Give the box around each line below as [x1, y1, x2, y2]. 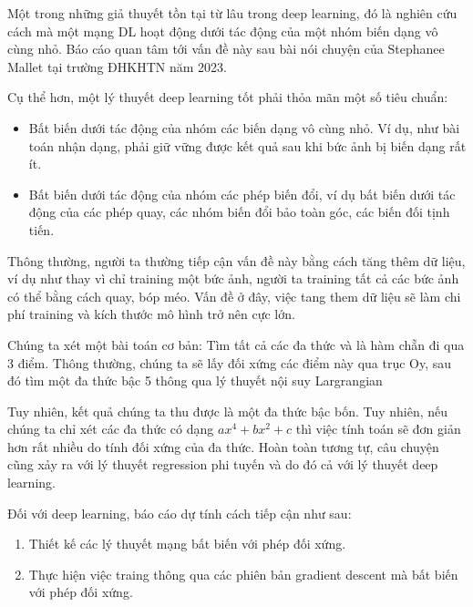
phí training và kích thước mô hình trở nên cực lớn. [7, 304, 295, 324]
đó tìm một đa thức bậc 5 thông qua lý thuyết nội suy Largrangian [7, 371, 383, 390]
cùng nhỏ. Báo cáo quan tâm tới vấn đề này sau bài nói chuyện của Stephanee [7, 39, 445, 58]
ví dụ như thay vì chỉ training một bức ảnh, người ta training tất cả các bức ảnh [7, 269, 459, 288]
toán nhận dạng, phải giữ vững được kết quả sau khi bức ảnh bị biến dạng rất [28, 136, 467, 155]
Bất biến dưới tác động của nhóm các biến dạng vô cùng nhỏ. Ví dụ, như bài [28, 118, 460, 137]
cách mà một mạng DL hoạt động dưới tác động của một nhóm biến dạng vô [7, 21, 438, 40]
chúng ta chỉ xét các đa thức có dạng [7, 419, 214, 438]
